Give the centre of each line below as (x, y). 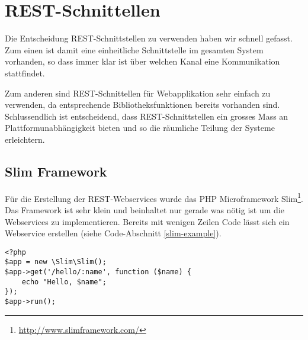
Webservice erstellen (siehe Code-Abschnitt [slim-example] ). (113, 233)
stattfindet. (25, 73)
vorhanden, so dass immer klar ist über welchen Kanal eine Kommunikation (142, 61)
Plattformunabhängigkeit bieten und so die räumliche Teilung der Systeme (140, 128)
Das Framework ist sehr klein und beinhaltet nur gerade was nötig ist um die (145, 209)
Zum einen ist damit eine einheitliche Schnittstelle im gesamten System (134, 49)
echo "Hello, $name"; (64, 282)
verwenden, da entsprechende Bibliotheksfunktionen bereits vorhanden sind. (142, 105)
